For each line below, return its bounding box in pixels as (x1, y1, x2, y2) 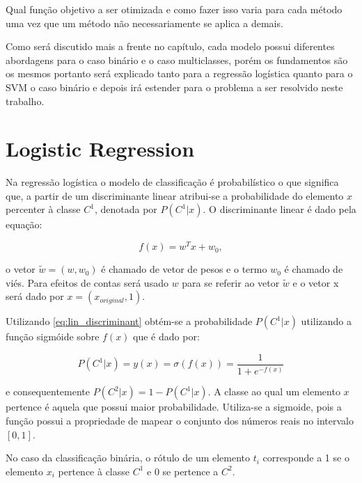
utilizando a (301, 314, 352, 328)
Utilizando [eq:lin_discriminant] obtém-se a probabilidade (6, 314, 253, 328)
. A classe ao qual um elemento (207, 384, 340, 399)
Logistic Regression (6, 134, 195, 163)
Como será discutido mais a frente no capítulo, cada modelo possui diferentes (6, 39, 335, 54)
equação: (6, 217, 42, 232)
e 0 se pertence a (147, 464, 219, 478)
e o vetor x (292, 275, 339, 290)
